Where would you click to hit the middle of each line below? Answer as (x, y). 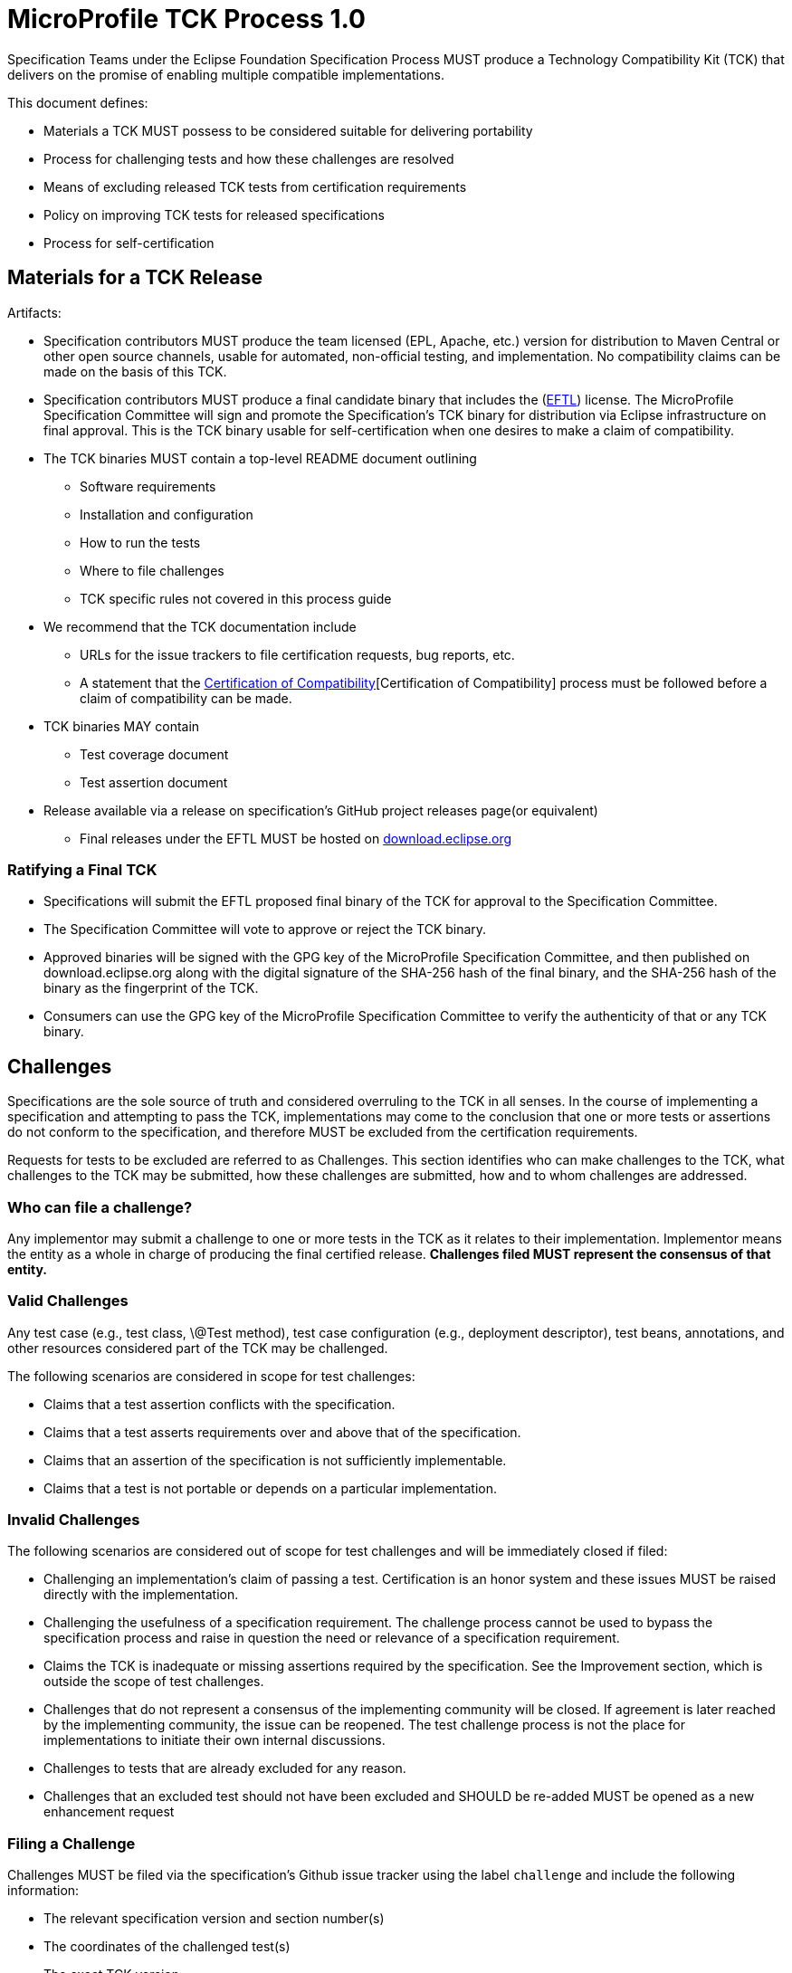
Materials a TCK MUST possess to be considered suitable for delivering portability (288, 130)
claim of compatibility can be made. (186, 698)
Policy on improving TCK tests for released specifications (214, 214)
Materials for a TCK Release (135, 278)
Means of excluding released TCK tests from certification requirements (255, 186)
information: (43, 1891)
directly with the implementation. (141, 1595)
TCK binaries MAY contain (122, 726)
